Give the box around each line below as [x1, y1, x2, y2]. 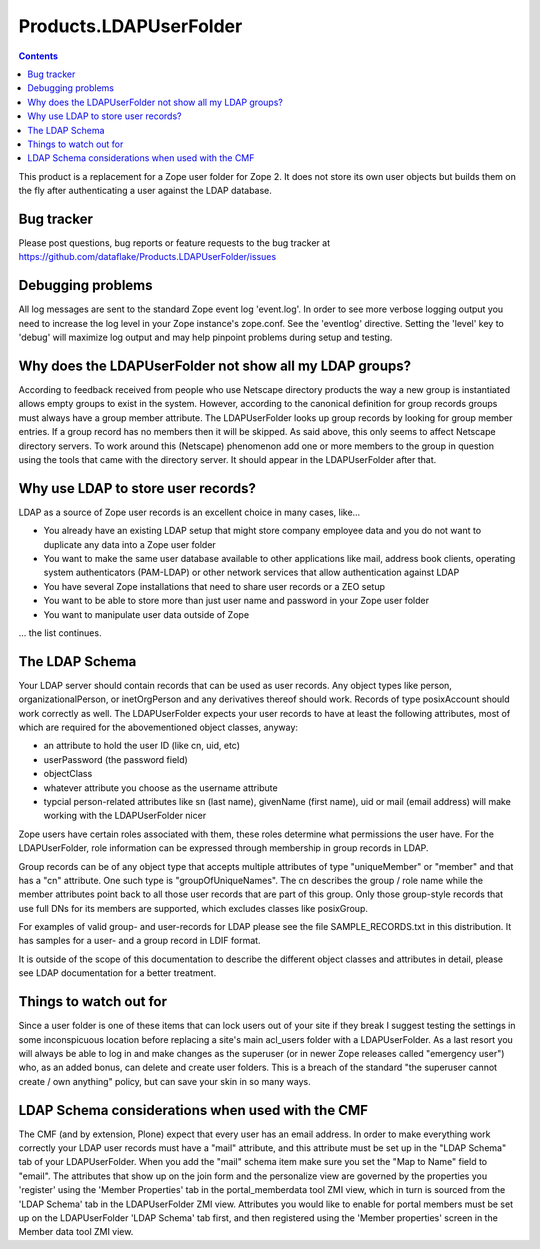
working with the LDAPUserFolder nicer [43, 810, 207, 822]
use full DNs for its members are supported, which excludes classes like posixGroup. [18, 902, 369, 914]
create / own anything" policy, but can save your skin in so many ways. [18, 1075, 311, 1087]
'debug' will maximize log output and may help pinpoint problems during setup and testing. [18, 331, 393, 344]
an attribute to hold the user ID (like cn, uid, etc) [43, 740, 240, 752]
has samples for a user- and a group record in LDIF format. [18, 935, 261, 947]
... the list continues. [18, 626, 102, 639]
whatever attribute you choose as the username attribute [43, 781, 279, 794]
